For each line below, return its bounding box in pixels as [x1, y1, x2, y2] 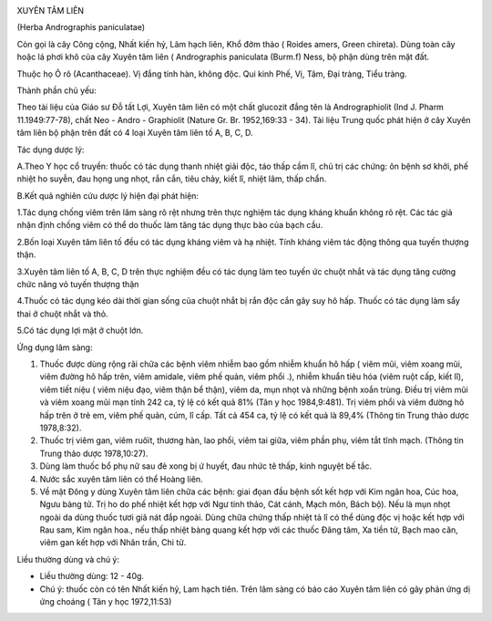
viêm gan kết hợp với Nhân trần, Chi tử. [39, 537, 187, 548]
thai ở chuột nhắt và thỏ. [16, 308, 108, 319]
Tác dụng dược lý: [16, 144, 85, 155]
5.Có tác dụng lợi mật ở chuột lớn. [16, 325, 144, 336]
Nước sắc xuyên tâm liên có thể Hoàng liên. [39, 473, 204, 484]
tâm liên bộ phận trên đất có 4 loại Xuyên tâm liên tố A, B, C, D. [16, 128, 253, 139]
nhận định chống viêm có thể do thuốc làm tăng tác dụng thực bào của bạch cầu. [16, 220, 323, 231]
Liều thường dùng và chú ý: [16, 554, 120, 564]
